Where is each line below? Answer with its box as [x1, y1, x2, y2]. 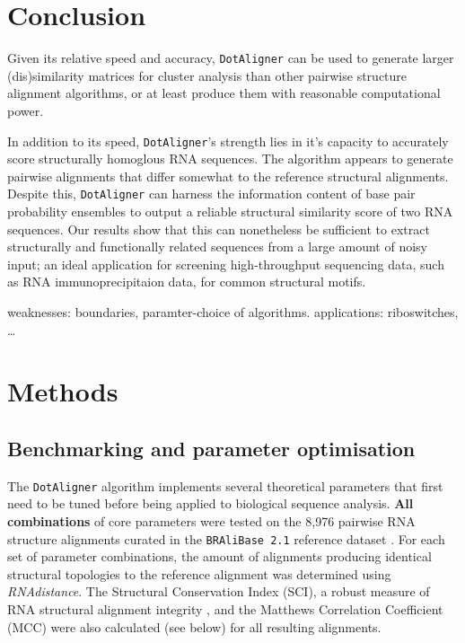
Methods [7, 373, 118, 410]
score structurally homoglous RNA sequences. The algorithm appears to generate [7, 149, 453, 168]
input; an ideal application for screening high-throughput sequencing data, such [7, 254, 444, 273]
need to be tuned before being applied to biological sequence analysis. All [7, 494, 414, 513]
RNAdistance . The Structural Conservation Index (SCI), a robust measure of [7, 582, 430, 601]
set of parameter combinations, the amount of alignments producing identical [7, 547, 432, 566]
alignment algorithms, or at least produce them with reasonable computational [7, 84, 441, 102]
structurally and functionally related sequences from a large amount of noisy [7, 237, 427, 256]
